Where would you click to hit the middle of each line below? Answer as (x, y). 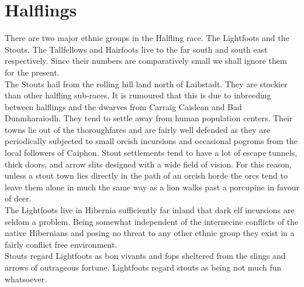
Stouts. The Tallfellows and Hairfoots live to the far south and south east (136, 49)
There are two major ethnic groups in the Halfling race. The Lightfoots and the (147, 38)
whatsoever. (26, 279)
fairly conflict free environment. (61, 244)
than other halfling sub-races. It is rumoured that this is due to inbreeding (138, 95)
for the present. (32, 72)
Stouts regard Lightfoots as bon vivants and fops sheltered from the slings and (145, 256)
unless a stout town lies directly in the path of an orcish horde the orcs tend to (146, 175)
